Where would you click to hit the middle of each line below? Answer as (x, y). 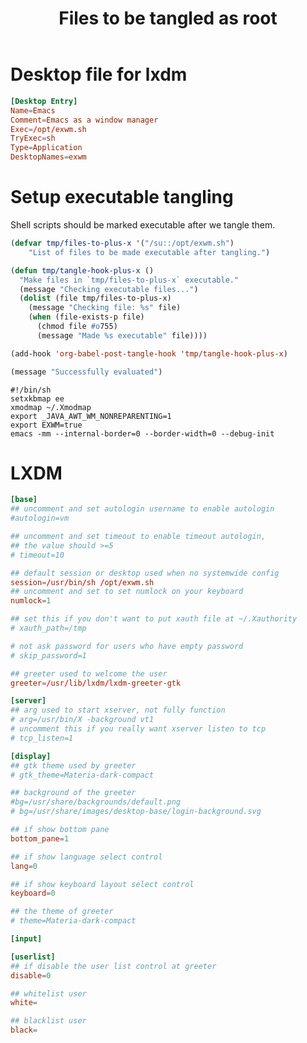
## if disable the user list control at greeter (113, 966)
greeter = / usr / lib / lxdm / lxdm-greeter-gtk (96, 683)
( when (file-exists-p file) (86, 317)
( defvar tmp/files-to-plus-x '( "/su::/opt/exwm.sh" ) (122, 243)
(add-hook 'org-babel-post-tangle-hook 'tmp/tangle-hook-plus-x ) (149, 353)
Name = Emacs (33, 110)
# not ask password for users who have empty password (127, 646)
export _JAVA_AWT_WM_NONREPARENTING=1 (91, 416)
